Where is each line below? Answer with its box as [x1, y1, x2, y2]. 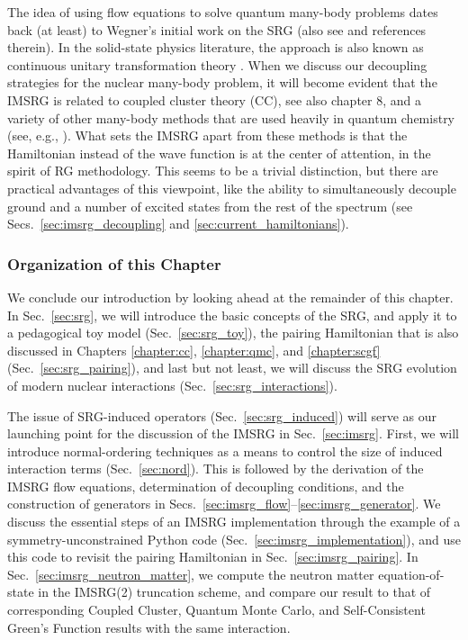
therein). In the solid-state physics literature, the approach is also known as [7, 38, 424, 57]
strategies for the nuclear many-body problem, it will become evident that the [7, 73, 437, 92]
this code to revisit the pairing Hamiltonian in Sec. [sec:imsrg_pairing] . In [7, 547, 418, 566]
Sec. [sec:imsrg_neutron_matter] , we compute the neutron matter [7, 564, 374, 583]
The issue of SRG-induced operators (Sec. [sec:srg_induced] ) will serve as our [7, 406, 437, 425]
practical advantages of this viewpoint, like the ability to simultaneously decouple [7, 178, 456, 197]
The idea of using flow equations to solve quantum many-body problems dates [7, 3, 438, 21]
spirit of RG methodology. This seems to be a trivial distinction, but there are [7, 161, 438, 180]
